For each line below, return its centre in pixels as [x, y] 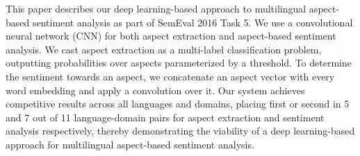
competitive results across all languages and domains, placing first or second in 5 [178, 104]
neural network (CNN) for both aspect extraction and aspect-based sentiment [171, 36]
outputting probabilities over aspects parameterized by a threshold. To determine [179, 63]
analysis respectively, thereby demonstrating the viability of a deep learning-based [180, 131]
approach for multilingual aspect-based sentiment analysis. [130, 144]
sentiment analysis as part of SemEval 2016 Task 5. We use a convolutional [193, 22]
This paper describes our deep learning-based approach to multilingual [156, 8]
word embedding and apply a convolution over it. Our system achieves [155, 90]
